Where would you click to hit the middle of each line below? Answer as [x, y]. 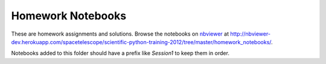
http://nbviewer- [251, 34]
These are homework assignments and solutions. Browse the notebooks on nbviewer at [120, 34]
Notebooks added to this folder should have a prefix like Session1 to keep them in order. [120, 53]
